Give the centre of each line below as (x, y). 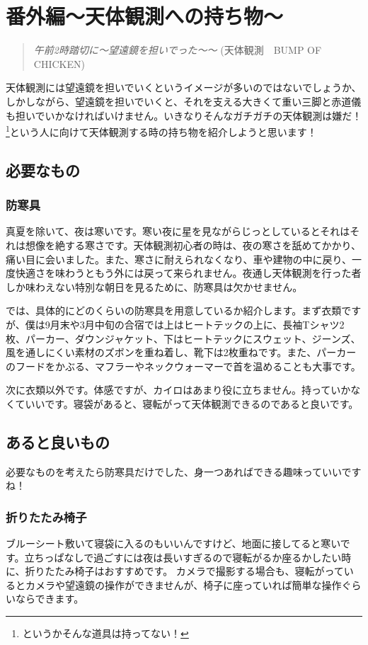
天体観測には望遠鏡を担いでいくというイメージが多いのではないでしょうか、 (184, 87)
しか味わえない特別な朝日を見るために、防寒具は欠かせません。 (154, 286)
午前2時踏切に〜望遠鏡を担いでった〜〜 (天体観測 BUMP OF (178, 50)
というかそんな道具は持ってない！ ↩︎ (105, 633)
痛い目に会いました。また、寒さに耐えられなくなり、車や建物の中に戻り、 (179, 259)
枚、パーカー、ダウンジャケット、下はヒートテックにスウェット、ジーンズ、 (183, 338)
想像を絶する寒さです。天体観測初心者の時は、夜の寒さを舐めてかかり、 (193, 245)
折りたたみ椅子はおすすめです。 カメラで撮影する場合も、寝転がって (184, 571)
